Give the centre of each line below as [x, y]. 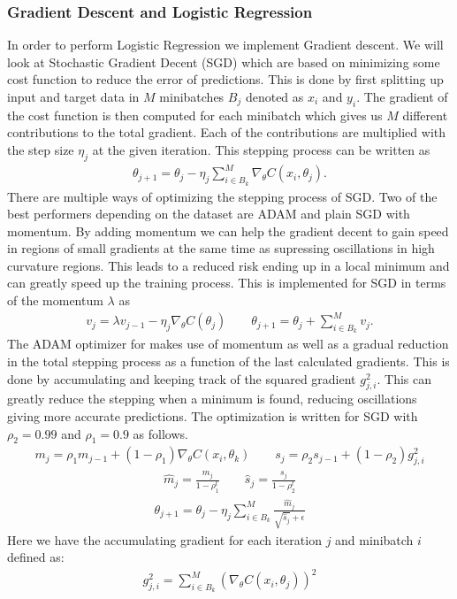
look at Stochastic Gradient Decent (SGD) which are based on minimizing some [224, 61]
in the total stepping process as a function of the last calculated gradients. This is [228, 361]
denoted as [274, 96]
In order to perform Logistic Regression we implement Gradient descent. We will [225, 45]
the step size [41, 149]
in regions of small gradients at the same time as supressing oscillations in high [221, 248]
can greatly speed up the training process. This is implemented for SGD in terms [227, 283]
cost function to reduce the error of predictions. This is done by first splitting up [225, 79]
